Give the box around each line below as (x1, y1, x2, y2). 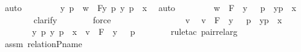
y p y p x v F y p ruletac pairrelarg (32, 25, 238, 38)
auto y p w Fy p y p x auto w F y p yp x (4, 1, 297, 13)
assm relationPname (4, 37, 82, 50)
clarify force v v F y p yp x (33, 13, 282, 26)
